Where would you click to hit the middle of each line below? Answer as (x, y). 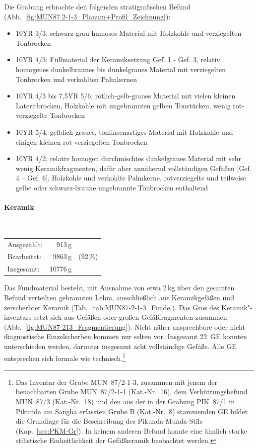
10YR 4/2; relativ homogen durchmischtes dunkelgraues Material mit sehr (128, 158)
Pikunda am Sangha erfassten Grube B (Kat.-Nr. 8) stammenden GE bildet (132, 411)
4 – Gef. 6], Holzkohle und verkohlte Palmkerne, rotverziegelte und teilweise (131, 178)
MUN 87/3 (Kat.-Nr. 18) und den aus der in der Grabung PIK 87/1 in (125, 402)
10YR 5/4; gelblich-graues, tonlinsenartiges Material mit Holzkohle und (124, 132)
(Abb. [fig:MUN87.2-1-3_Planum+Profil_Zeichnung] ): (87, 16)
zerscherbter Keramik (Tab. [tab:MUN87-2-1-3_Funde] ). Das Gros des (112, 307)
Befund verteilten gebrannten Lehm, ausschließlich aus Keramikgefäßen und (119, 298)
